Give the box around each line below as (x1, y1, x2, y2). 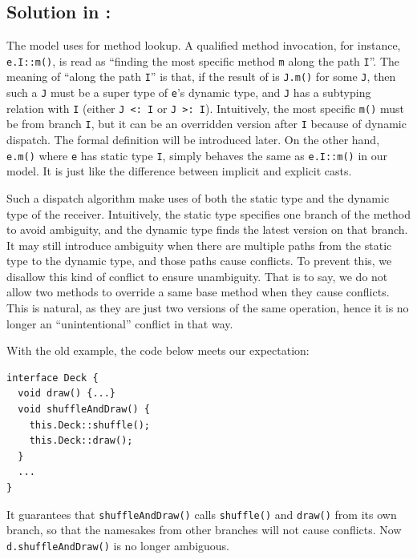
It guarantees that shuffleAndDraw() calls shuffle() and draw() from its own (6, 505, 397, 522)
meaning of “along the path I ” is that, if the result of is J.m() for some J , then (6, 68, 396, 85)
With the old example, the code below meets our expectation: (6, 342, 310, 359)
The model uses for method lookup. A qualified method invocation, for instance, (6, 37, 401, 54)
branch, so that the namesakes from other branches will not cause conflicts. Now (6, 521, 402, 538)
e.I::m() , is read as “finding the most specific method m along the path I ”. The (6, 52, 400, 69)
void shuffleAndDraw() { (18, 404, 150, 416)
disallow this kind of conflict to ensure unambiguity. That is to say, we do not (6, 267, 388, 284)
